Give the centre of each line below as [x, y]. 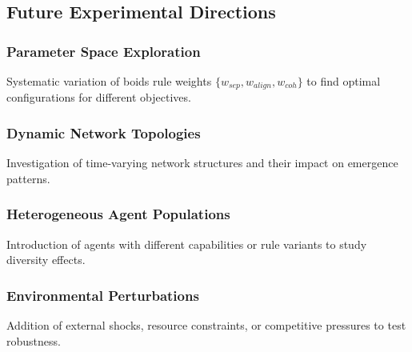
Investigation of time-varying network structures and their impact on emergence [202, 163]
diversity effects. [46, 260]
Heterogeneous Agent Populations [118, 214]
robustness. [34, 340]
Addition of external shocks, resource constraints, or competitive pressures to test [206, 325]
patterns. [28, 178]
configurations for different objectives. [99, 97]
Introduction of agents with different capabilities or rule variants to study [187, 244]
